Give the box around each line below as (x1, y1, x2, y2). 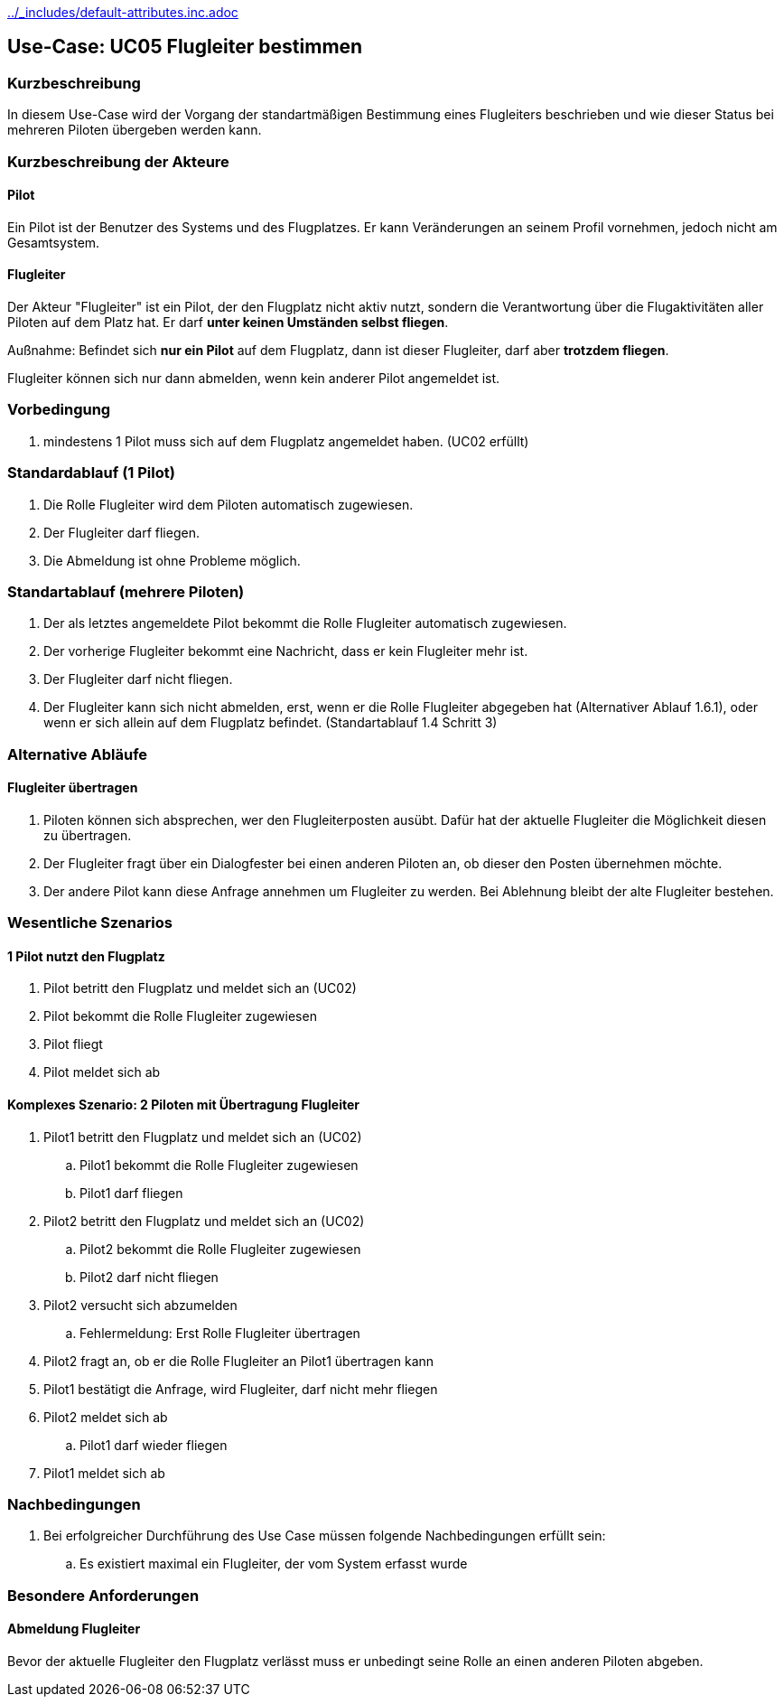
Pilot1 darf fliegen (79, 1184, 183, 1201)
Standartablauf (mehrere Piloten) (7, 582, 245, 601)
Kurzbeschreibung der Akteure (7, 152, 229, 171)
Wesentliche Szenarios (7, 913, 173, 932)
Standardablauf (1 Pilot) (7, 463, 175, 482)
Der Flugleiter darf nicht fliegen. (43, 671, 233, 688)
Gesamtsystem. (7, 234, 100, 250)
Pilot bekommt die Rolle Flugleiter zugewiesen (43, 1008, 317, 1025)
